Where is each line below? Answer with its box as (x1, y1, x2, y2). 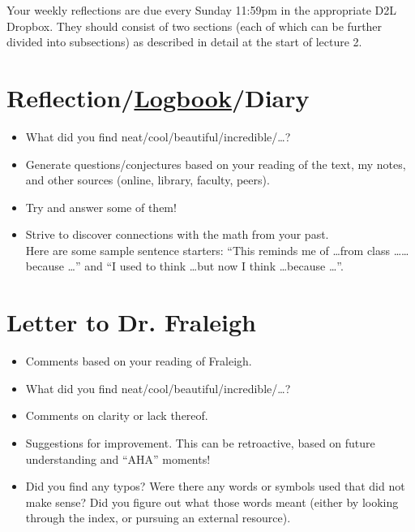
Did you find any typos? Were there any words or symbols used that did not (25, 478, 405, 495)
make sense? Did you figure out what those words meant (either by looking (25, 493, 399, 510)
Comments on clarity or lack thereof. (25, 407, 208, 424)
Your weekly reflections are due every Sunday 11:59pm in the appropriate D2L (6, 2, 396, 18)
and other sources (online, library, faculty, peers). (25, 171, 270, 188)
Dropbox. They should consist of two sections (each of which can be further (6, 17, 383, 34)
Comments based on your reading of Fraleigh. (25, 353, 252, 370)
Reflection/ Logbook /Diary (6, 80, 310, 114)
